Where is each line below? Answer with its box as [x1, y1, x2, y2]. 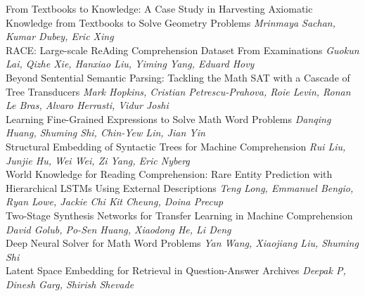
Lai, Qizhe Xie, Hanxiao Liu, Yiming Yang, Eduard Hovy [6, 56, 255, 71]
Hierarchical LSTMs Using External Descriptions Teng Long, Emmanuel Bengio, [6, 180, 354, 195]
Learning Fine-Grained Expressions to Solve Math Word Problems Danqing [6, 111, 331, 126]
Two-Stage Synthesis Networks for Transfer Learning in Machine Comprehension [6, 207, 353, 222]
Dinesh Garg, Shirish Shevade [6, 276, 134, 291]
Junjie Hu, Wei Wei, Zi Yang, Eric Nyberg [6, 153, 190, 167]
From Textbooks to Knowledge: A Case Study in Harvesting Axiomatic [6, 1, 313, 15]
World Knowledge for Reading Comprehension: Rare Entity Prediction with [6, 167, 333, 181]
